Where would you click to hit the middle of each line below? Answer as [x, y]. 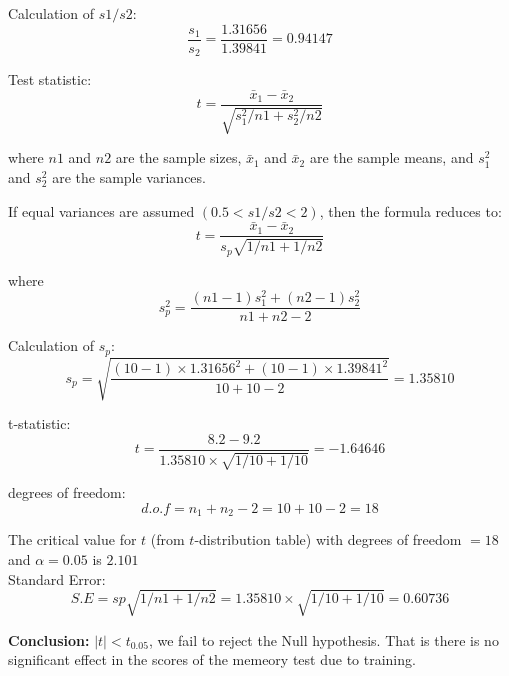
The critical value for [72, 539]
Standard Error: [57, 578]
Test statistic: [50, 79]
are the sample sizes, [178, 157]
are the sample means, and [391, 157]
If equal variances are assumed [101, 210]
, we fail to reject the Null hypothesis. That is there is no [323, 639]
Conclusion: [49, 639]
